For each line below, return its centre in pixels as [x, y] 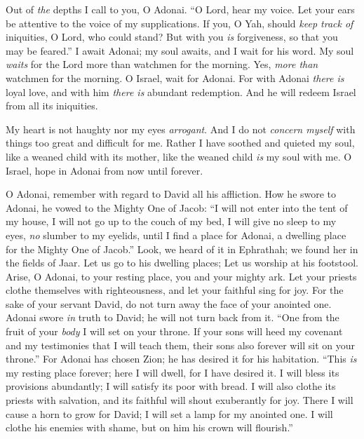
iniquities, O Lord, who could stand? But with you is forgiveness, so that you [172, 37]
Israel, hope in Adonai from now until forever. [105, 170]
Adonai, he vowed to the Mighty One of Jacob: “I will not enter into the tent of [177, 207]
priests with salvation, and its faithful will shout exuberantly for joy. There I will [180, 400]
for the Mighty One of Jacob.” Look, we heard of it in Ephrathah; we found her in [182, 249]
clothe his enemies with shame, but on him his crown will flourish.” [149, 427]
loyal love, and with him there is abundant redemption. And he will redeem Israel [181, 92]
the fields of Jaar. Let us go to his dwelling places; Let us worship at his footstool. [182, 263]
